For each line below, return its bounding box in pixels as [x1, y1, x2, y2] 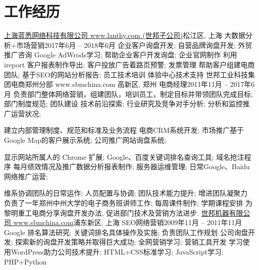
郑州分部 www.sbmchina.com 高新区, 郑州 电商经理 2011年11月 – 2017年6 [24, 79, 255, 89]
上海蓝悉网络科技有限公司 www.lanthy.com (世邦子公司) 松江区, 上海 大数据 [4, 30, 246, 40]
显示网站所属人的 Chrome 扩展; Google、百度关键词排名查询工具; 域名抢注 [4, 151, 245, 162]
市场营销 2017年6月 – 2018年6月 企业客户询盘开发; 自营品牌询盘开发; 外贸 [16, 39, 253, 50]
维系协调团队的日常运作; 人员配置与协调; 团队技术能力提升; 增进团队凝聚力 [4, 188, 248, 198]
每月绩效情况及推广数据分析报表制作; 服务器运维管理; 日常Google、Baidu [13, 161, 250, 172]
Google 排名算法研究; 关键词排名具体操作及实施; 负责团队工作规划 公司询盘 [4, 227, 248, 237]
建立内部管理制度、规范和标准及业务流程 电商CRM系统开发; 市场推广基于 [4, 125, 244, 135]
